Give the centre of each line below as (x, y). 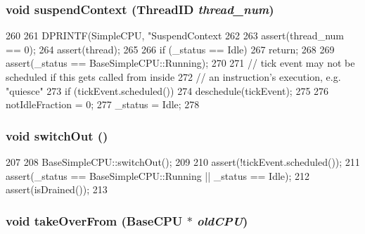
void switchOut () (57, 135)
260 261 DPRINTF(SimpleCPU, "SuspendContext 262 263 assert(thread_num (175, 35)
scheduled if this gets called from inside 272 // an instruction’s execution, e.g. (173, 77)
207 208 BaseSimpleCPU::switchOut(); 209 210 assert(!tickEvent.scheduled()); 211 (183, 162)
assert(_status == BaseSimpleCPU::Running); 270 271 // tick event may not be (180, 63)
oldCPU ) (223, 220)
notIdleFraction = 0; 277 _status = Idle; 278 (103, 104)
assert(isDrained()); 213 (57, 189)
